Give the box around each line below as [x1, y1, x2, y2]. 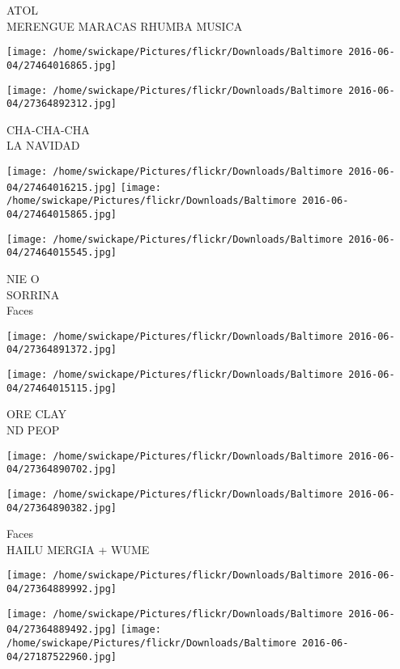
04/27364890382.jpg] [6, 502, 117, 514]
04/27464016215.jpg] [6, 181, 117, 193]
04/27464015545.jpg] [6, 247, 117, 259]
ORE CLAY [6, 405, 67, 422]
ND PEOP [6, 421, 60, 438]
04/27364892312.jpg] [6, 98, 117, 110]
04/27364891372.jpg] [6, 344, 117, 356]
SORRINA [6, 286, 60, 303]
